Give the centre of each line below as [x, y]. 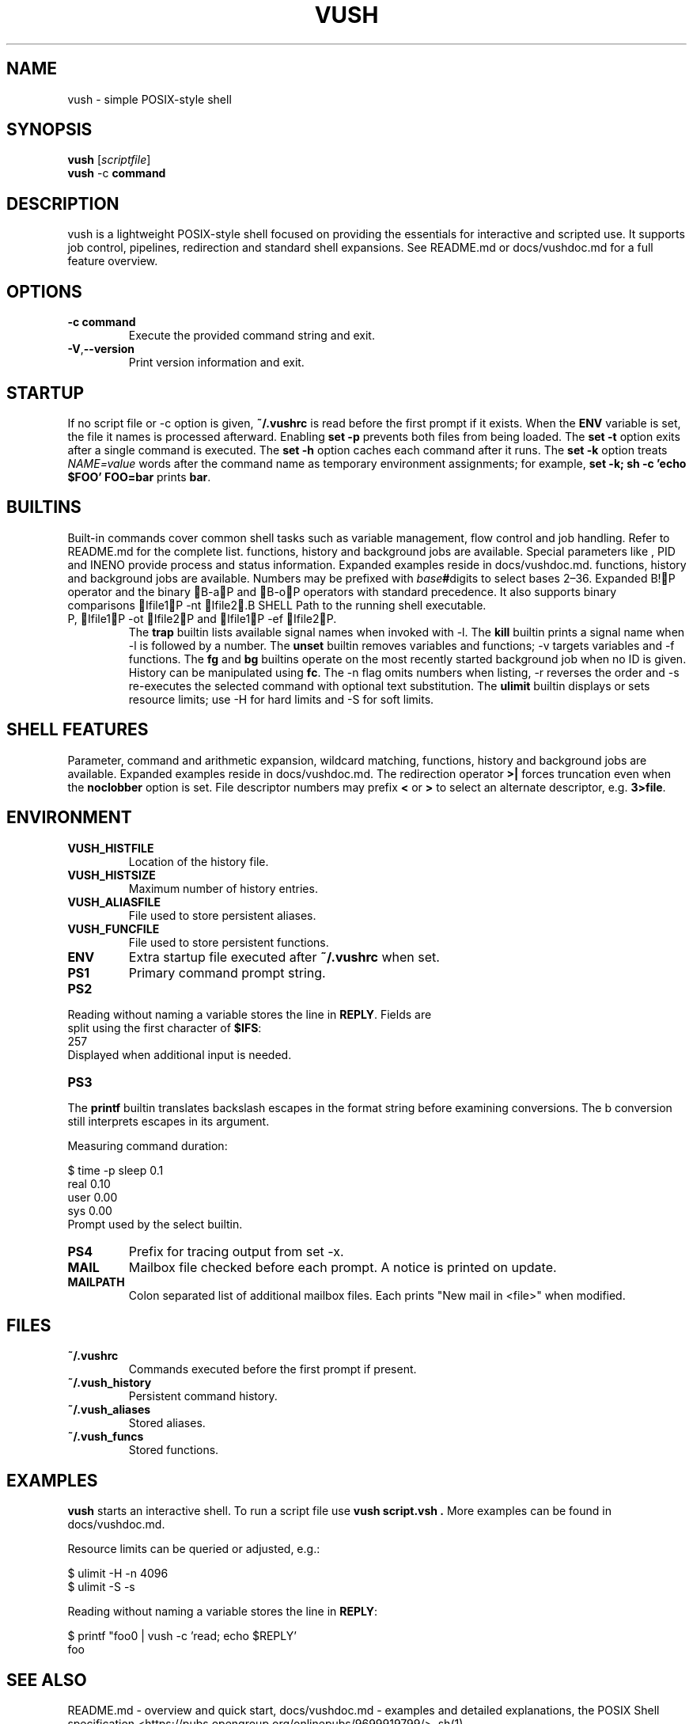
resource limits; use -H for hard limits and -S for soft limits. [281, 699]
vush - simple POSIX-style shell [150, 99]
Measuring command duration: [148, 1145]
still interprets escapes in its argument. [169, 1121]
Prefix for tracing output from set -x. [236, 1251]
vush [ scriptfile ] [109, 160]
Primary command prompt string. [227, 972]
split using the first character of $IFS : [165, 1027]
